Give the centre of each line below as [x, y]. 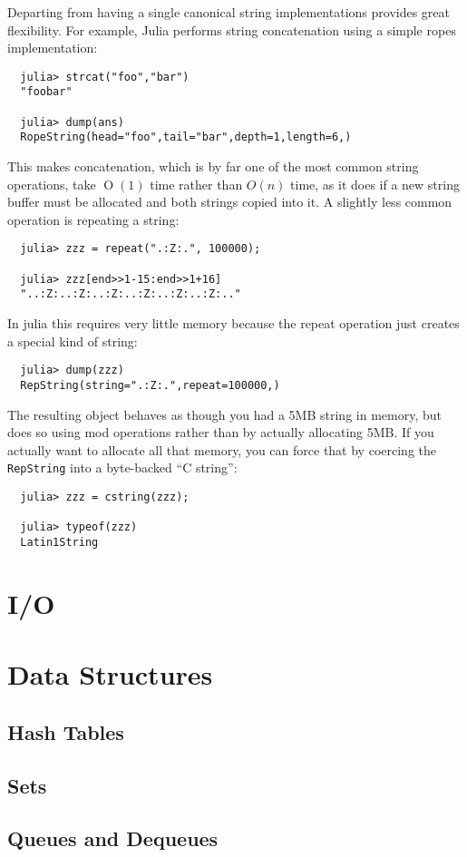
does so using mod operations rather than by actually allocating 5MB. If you [221, 432]
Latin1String [59, 542]
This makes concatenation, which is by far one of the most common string [213, 166]
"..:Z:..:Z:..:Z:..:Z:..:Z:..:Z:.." [131, 294]
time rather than [196, 184]
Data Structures [110, 674]
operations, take [52, 184]
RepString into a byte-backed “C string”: [122, 467]
